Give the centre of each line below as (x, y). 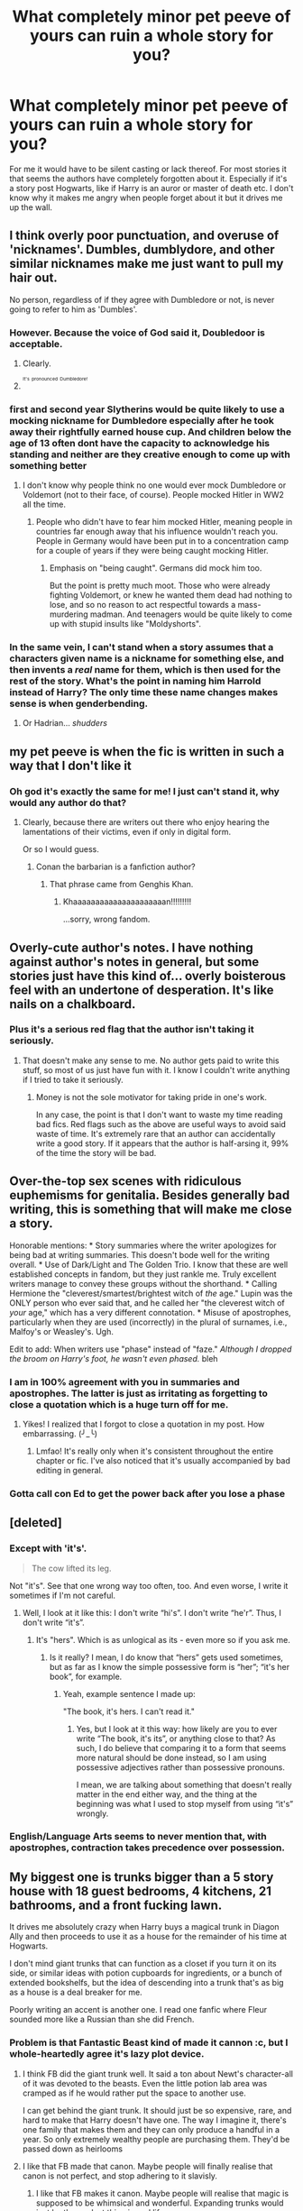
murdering (69, 614)
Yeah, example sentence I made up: (129, 1693)
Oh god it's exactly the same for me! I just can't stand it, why (144, 791)
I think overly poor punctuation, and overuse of (144, 236)
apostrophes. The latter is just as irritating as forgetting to (139, 1393)
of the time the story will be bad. (96, 1152)
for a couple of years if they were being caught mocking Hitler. (152, 551)
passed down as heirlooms (73, 2149)
